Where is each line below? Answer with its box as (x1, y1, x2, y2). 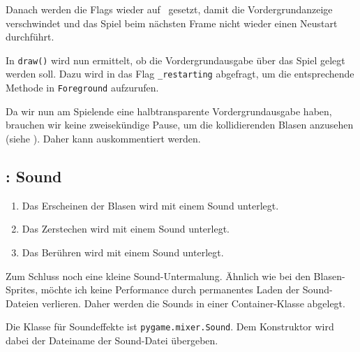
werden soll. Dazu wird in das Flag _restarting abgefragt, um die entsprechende (6, 66, 354, 81)
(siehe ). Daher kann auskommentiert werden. (6, 131, 201, 145)
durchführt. (6, 29, 54, 44)
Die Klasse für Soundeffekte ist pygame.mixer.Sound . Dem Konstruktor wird (6, 319, 334, 334)
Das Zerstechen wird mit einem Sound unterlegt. (22, 221, 230, 236)
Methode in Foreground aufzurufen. (6, 80, 159, 95)
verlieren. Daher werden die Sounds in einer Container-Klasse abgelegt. (41, 295, 345, 310)
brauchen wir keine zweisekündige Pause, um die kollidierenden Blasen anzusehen (6, 117, 354, 132)
